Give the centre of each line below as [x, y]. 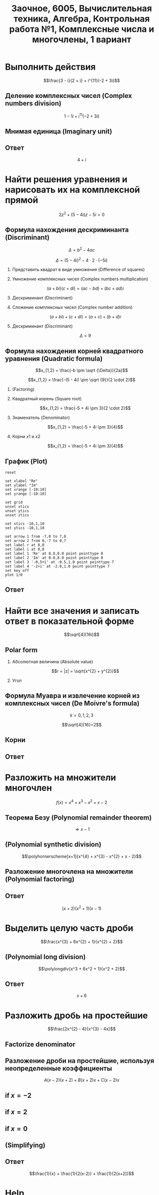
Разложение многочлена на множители [69, 872]
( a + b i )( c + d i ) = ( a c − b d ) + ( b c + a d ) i [85, 289]
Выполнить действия [50, 67]
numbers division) [33, 104]
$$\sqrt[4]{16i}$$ [82, 635]
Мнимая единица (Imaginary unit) [59, 131]
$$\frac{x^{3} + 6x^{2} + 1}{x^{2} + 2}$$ [82, 941]
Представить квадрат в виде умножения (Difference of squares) [78, 270]
